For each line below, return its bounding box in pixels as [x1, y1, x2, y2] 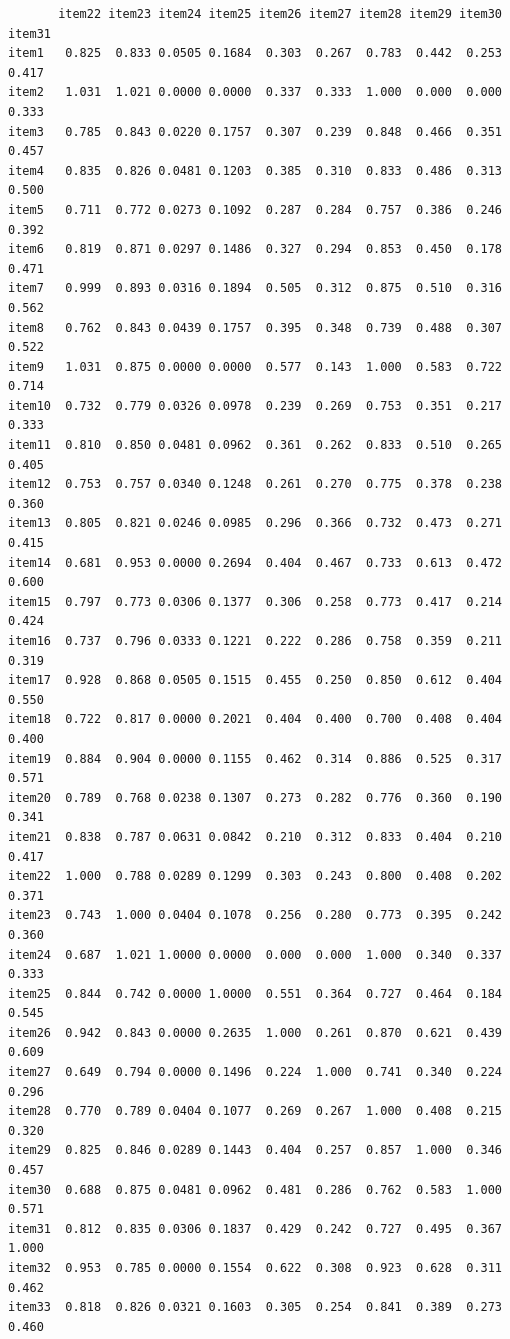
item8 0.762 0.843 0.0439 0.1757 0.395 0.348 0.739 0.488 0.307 [8, 320, 502, 335]
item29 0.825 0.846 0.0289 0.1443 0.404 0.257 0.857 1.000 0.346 [8, 1143, 502, 1158]
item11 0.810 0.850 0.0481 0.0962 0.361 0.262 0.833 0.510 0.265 [8, 438, 502, 453]
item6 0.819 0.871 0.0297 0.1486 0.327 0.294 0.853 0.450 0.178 [8, 242, 502, 257]
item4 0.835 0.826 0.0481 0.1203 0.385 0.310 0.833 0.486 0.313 [8, 163, 502, 178]
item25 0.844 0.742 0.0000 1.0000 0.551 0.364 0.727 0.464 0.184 [8, 986, 502, 1001]
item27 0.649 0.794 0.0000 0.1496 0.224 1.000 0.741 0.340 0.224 [8, 1065, 502, 1080]
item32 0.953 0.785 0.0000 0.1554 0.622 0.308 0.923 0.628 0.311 [8, 1261, 502, 1275]
